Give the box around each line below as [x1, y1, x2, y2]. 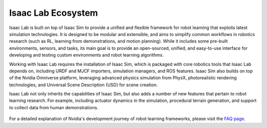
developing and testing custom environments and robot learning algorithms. [9, 52, 164, 58]
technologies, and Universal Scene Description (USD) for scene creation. [9, 82, 158, 88]
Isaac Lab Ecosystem [9, 7, 98, 18]
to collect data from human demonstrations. [9, 104, 99, 110]
